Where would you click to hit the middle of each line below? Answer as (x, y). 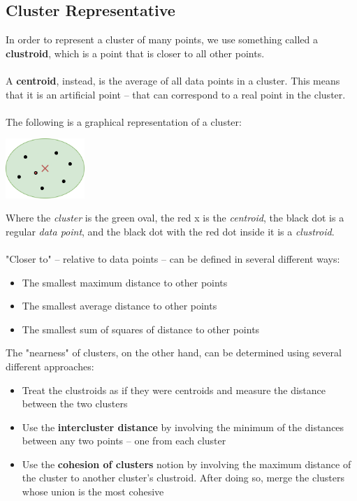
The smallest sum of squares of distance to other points (141, 329)
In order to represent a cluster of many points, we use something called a (162, 39)
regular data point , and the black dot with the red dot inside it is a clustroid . (170, 231)
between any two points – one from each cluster (124, 441)
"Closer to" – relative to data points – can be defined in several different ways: (173, 258)
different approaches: (50, 366)
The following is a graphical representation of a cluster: (124, 121)
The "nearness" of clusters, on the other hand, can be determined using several (174, 353)
